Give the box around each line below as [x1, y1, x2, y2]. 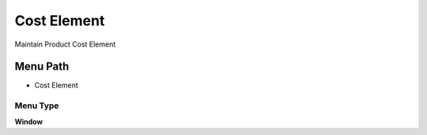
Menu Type [14, 100, 59, 111]
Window [14, 117, 43, 126]
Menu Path [14, 60, 70, 73]
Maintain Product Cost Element [14, 39, 116, 49]
